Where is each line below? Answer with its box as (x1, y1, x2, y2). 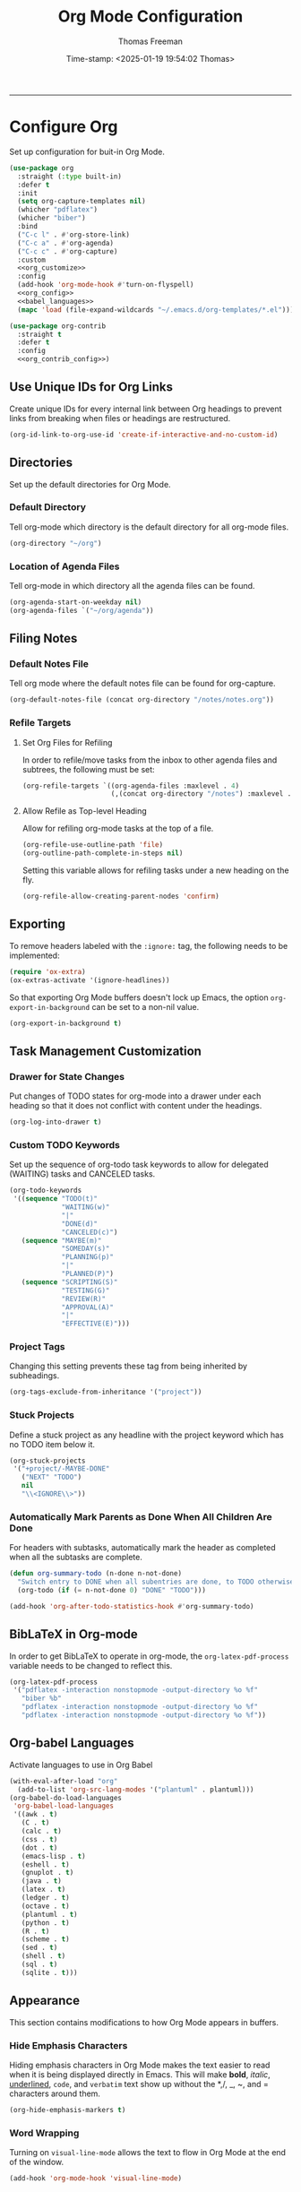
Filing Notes (9, 631, 78, 646)
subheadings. (9, 1370, 60, 1381)
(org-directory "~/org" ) (9, 539, 102, 548)
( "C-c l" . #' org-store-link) (17, 230, 130, 239)
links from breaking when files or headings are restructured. (9, 412, 231, 423)
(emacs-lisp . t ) (21, 1851, 87, 1860)
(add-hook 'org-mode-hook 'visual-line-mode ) (9, 2174, 182, 2183)
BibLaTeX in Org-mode (9, 1627, 139, 1642)
